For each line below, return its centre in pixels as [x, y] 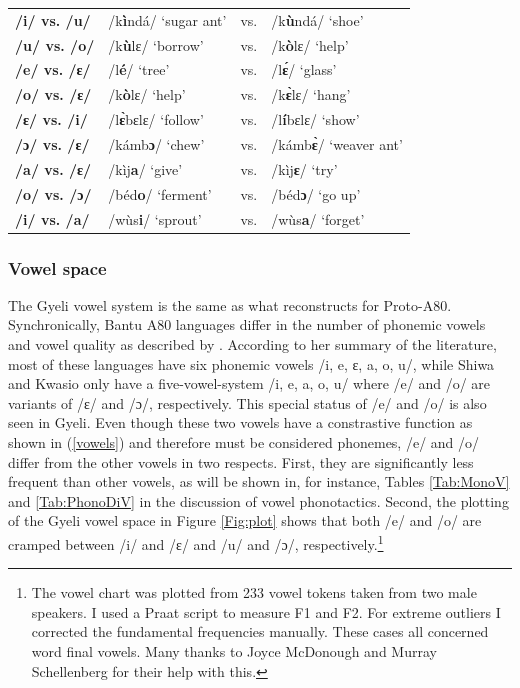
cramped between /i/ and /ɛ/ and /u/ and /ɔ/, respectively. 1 [196, 542]
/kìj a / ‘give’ [145, 168]
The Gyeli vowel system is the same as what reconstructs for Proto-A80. [230, 304]
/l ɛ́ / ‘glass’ [304, 69]
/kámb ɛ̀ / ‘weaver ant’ [337, 143]
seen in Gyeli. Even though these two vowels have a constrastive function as [240, 422]
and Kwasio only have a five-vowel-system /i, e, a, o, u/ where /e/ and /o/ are [249, 383]
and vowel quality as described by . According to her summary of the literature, [252, 344]
